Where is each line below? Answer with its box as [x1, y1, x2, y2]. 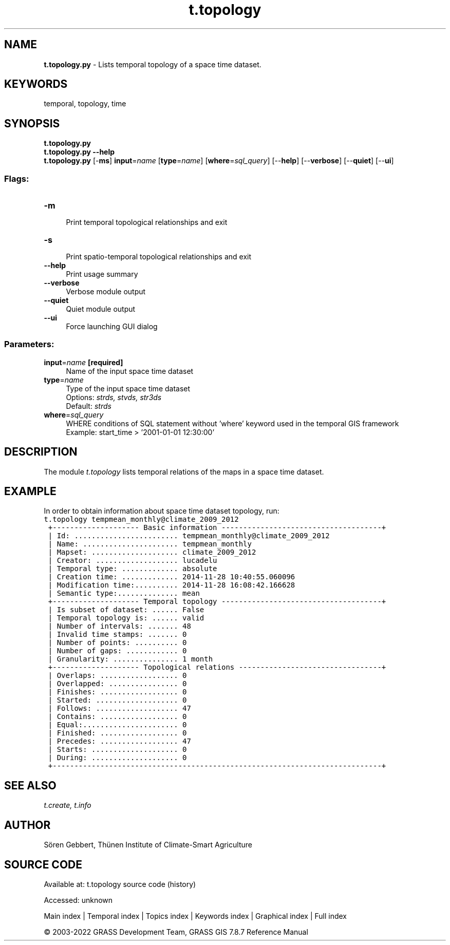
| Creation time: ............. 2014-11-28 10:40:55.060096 [48, 573, 295, 581]
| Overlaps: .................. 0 [48, 671, 187, 680]
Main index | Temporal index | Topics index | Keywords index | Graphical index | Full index [44, 912, 347, 920]
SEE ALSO [4, 779, 57, 792]
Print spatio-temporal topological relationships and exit [66, 252, 252, 261]
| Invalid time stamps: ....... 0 [48, 630, 187, 639]
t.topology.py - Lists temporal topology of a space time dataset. [44, 60, 261, 69]
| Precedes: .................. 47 [48, 737, 191, 746]
